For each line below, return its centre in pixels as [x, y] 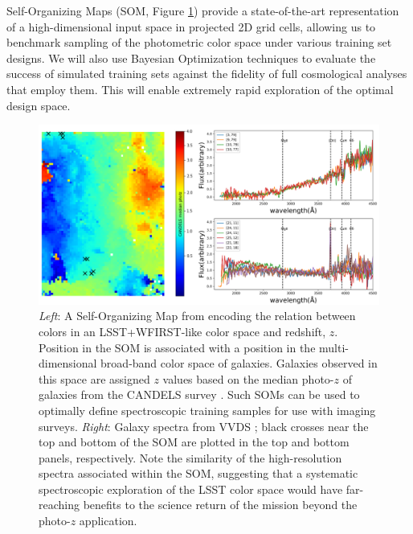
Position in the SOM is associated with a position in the [177, 347]
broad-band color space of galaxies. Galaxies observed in [239, 363]
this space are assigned [94, 378]
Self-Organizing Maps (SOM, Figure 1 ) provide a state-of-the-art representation [203, 10]
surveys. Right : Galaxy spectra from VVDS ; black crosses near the [204, 426]
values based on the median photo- [248, 378]
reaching [59, 505]
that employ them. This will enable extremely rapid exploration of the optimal [200, 89]
